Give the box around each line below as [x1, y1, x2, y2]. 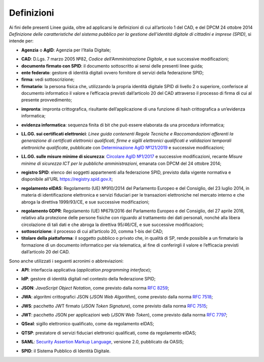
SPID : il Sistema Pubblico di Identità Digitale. [21, 348, 111, 354]
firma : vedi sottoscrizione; [21, 76, 75, 83]
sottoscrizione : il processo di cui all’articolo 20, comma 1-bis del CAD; [21, 228, 163, 234]
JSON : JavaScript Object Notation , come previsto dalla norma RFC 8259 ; [21, 285, 169, 291]
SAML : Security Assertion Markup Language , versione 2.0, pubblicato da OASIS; [21, 339, 184, 345]
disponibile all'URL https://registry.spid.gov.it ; [21, 176, 113, 182]
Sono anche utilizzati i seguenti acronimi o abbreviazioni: [9, 258, 124, 264]
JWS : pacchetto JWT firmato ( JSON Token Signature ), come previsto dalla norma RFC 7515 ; [21, 303, 208, 309]
